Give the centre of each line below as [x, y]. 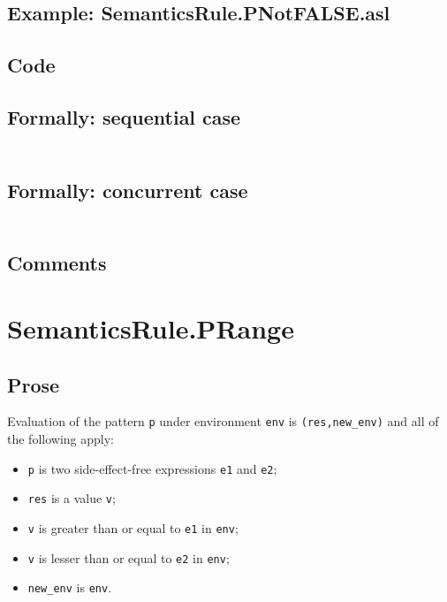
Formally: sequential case [124, 116]
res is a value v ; [72, 498]
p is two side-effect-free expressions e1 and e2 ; [152, 468]
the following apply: [61, 439]
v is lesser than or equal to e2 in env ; [129, 557]
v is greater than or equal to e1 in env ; [133, 527]
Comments [57, 263]
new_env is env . [70, 587]
